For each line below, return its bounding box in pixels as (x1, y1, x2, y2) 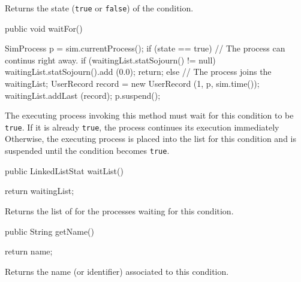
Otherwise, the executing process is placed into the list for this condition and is (5, 132, 296, 145)
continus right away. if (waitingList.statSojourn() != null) (5, 53, 216, 66)
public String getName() (5, 225, 95, 237)
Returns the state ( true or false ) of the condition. (5, 2, 194, 14)
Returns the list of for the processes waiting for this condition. (5, 204, 234, 217)
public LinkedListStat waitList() (5, 164, 124, 177)
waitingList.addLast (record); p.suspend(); (5, 89, 161, 101)
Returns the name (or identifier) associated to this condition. (5, 265, 229, 277)
